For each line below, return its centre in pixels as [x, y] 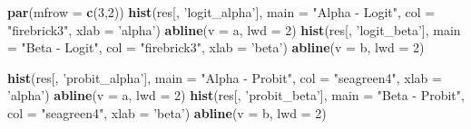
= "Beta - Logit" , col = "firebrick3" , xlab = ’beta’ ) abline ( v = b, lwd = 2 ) [216, 47]
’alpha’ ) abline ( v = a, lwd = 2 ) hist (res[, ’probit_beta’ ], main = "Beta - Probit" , [236, 95]
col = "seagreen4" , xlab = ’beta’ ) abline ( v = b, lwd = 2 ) [167, 112]
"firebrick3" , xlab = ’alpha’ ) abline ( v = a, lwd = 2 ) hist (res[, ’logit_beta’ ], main [234, 29]
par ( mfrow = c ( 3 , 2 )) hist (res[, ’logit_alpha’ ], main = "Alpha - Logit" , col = [221, 12]
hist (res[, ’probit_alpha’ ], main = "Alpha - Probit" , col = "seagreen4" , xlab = [225, 77]
